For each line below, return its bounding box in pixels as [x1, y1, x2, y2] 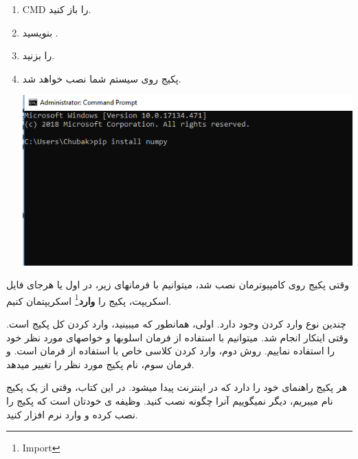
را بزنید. [22, 48, 55, 63]
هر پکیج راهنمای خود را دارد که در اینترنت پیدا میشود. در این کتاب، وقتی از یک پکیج [6, 380, 348, 394]
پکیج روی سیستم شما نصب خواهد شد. [22, 71, 181, 85]
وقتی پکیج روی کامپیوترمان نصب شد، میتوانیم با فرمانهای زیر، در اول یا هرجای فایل [6, 277, 349, 292]
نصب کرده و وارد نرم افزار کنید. [6, 407, 138, 421]
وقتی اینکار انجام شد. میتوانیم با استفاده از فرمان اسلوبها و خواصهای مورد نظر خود [6, 330, 348, 344]
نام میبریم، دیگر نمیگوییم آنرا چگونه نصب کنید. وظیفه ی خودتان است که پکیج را [6, 393, 333, 407]
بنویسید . [22, 25, 58, 39]
